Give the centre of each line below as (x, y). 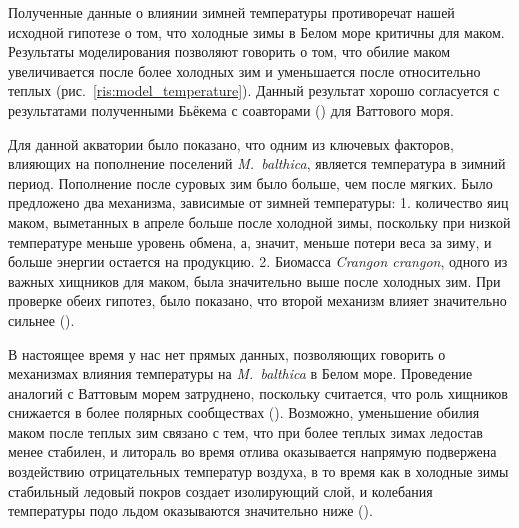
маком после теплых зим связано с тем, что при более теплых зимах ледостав (245, 431)
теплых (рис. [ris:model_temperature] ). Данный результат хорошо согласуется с (254, 90)
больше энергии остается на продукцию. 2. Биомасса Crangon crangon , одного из (258, 261)
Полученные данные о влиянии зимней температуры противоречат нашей (231, 12)
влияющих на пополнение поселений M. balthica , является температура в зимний (257, 163)
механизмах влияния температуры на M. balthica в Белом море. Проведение (240, 373)
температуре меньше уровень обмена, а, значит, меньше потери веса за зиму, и (250, 241)
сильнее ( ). (41, 319)
